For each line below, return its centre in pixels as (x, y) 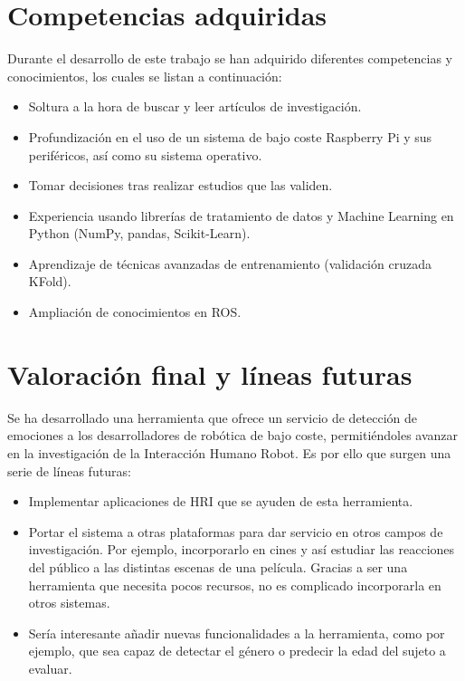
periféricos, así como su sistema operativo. (145, 154)
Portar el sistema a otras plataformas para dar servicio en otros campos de (236, 531)
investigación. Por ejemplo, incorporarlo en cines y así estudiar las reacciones (242, 549)
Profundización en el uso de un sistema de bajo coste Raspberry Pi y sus (230, 136)
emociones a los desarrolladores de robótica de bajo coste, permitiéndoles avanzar (233, 435)
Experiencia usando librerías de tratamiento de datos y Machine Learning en (241, 215)
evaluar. (50, 668)
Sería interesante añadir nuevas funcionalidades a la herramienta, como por (237, 633)
